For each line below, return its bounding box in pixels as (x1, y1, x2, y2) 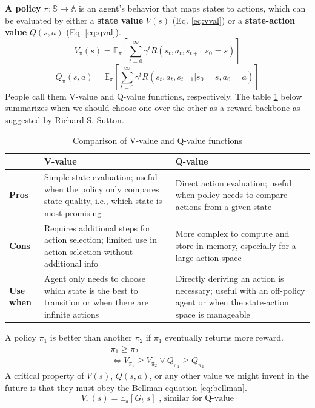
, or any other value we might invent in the (149, 369, 309, 382)
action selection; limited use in (44, 233, 157, 246)
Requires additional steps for (44, 221, 151, 234)
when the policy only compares (44, 182, 159, 195)
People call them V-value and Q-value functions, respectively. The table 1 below (5, 89, 302, 102)
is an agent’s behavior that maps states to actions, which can (78, 2, 306, 14)
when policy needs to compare (175, 188, 288, 201)
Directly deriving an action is (175, 272, 284, 285)
